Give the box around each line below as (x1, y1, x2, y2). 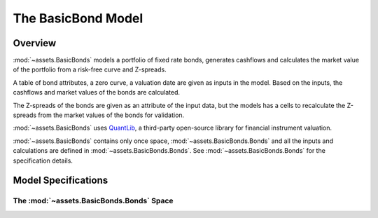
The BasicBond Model (13, 11, 143, 26)
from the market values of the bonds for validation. (38, 111, 185, 119)
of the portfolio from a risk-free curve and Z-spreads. (13, 65, 167, 74)
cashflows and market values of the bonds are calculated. (13, 88, 181, 97)
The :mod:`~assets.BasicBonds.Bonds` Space (13, 196, 174, 206)
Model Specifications (13, 175, 108, 186)
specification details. (13, 156, 73, 165)
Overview (13, 37, 57, 49)
